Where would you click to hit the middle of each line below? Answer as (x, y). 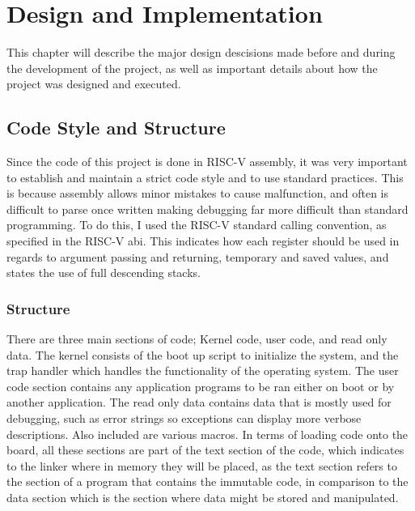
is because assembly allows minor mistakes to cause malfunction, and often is (198, 193)
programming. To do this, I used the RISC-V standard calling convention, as (197, 225)
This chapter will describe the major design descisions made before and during (201, 52)
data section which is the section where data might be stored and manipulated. (203, 498)
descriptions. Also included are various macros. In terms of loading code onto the (207, 434)
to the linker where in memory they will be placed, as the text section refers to (202, 465)
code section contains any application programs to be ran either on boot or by (201, 386)
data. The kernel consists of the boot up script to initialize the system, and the (203, 354)
